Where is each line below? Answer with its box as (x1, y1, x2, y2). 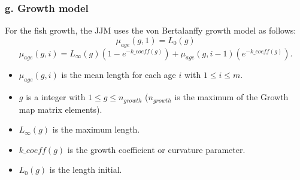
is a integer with (26, 91, 86, 103)
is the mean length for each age (61, 68, 176, 81)
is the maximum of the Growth (174, 91, 289, 103)
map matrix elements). (19, 103, 102, 115)
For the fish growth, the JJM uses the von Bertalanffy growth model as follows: (5, 24, 296, 37)
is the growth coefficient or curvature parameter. (67, 143, 246, 155)
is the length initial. (49, 163, 122, 176)
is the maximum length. (52, 123, 140, 136)
